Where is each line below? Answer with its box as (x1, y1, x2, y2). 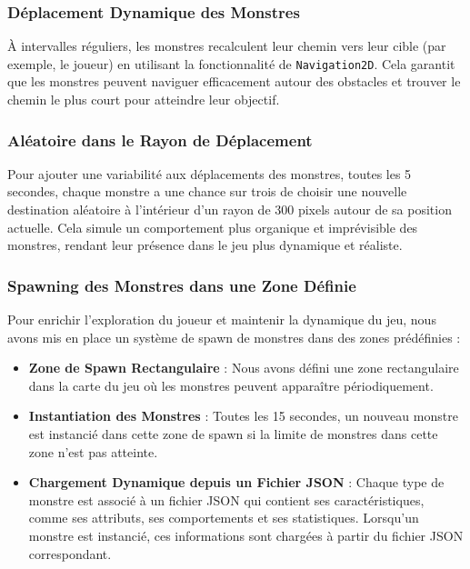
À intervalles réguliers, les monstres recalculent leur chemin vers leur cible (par (7, 36, 446, 55)
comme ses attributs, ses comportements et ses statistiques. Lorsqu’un (28, 508, 419, 527)
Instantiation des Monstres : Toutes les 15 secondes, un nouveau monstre (28, 406, 458, 425)
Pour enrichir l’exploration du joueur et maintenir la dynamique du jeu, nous (7, 310, 436, 329)
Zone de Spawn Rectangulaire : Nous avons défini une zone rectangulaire (28, 358, 459, 377)
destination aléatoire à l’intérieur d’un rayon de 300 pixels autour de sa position (7, 200, 452, 219)
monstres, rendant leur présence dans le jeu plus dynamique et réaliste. (7, 235, 403, 255)
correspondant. (28, 544, 112, 563)
